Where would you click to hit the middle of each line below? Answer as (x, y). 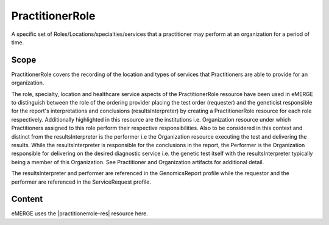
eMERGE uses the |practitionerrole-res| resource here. (80, 213)
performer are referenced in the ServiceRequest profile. (81, 182)
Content (27, 199)
